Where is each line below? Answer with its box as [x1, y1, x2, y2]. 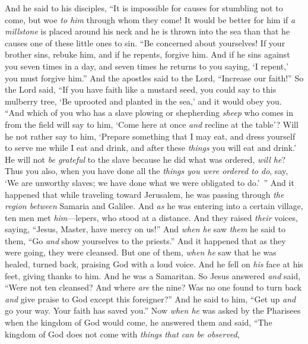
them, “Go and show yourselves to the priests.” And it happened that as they [5, 234, 286, 247]
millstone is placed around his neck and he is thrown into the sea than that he [5, 25, 290, 37]
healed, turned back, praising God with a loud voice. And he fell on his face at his [5, 258, 303, 270]
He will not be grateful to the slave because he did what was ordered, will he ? [5, 153, 286, 165]
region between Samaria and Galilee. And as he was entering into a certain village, [5, 200, 303, 212]
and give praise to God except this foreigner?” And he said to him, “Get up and [5, 292, 296, 305]
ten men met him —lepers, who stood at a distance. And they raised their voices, [5, 211, 298, 223]
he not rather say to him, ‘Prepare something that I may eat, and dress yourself [5, 130, 296, 142]
